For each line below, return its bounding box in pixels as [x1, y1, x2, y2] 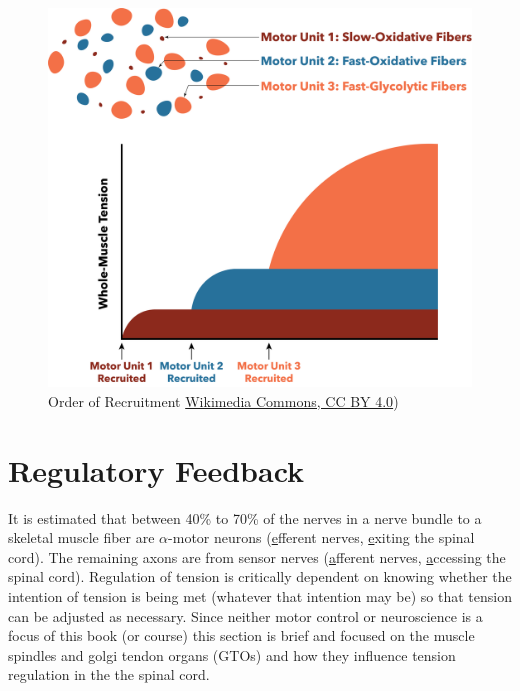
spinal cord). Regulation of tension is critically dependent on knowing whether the [8, 566, 512, 587]
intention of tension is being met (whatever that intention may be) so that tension [8, 585, 512, 606]
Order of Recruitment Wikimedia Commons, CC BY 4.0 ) [48, 390, 399, 411]
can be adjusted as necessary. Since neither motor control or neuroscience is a [8, 605, 483, 626]
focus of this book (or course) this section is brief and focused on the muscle [8, 625, 475, 646]
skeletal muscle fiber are [8, 527, 155, 548]
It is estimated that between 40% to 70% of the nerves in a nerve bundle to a [8, 507, 482, 528]
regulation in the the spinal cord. [8, 664, 210, 685]
